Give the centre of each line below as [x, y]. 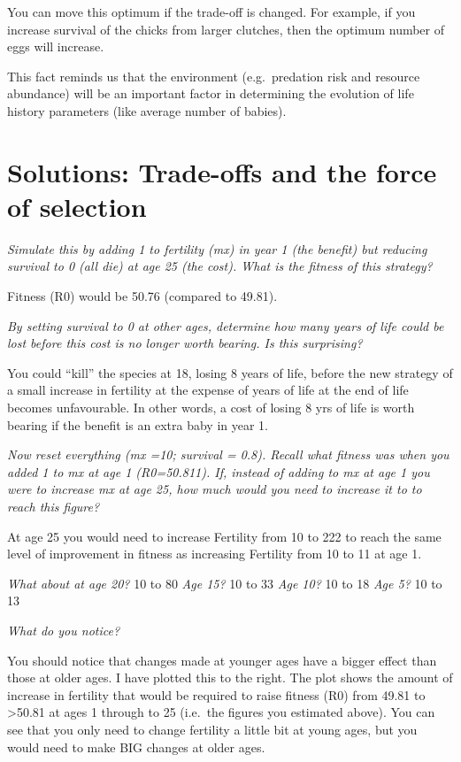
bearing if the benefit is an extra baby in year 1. [138, 424]
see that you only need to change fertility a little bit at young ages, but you [212, 729]
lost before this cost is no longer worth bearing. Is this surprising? [185, 343]
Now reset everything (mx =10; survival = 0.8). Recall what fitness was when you [228, 454]
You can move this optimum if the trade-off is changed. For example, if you [211, 12]
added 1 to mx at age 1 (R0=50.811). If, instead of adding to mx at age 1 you [219, 471]
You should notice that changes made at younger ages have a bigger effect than [222, 660]
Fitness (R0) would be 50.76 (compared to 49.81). [142, 296]
